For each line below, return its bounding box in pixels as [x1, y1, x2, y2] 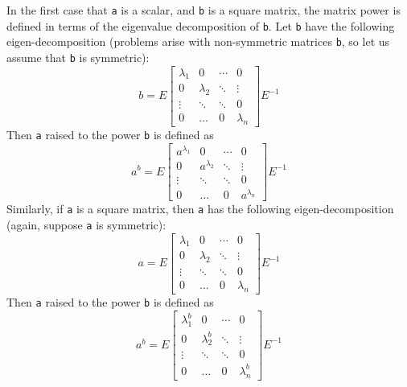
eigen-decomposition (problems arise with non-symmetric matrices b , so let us [6, 33, 390, 50]
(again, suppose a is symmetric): [6, 216, 166, 233]
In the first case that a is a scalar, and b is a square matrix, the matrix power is [6, 2, 401, 18]
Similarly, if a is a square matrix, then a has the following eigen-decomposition [6, 200, 394, 217]
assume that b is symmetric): [6, 48, 150, 65]
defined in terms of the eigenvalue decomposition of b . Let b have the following [6, 17, 395, 34]
